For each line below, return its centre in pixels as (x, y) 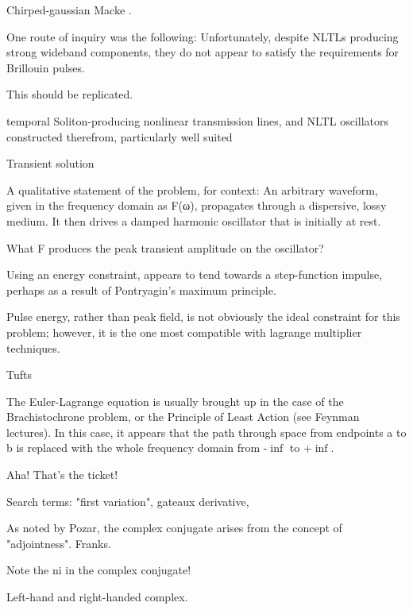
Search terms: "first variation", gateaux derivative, (128, 501)
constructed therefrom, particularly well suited (120, 136)
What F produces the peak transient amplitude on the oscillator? (165, 247)
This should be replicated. (70, 94)
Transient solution (50, 163)
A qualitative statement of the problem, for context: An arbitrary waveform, (192, 189)
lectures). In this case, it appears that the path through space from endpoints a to (206, 432)
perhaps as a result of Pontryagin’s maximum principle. (141, 290)
